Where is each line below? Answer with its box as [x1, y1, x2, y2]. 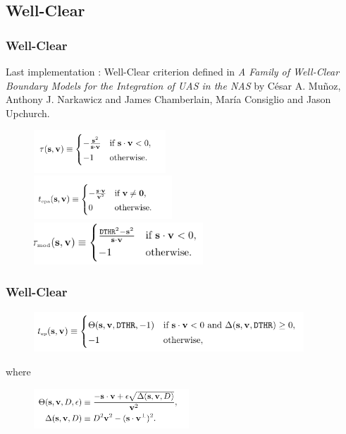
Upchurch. [6, 105, 50, 120]
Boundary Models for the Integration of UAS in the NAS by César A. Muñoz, [6, 78, 341, 92]
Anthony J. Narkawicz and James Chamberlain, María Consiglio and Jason [6, 92, 331, 107]
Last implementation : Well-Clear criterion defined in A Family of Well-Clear [6, 64, 340, 78]
